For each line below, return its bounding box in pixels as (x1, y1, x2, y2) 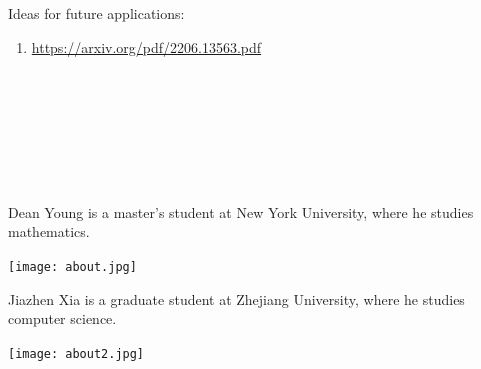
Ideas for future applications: (8, 3, 185, 23)
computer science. (8, 308, 117, 329)
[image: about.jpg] (8, 259, 137, 274)
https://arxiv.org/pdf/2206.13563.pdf (31, 36, 262, 57)
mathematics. (8, 221, 90, 242)
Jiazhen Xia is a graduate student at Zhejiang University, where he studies (8, 288, 465, 309)
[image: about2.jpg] (8, 346, 145, 361)
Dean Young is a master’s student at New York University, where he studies (8, 201, 474, 222)
